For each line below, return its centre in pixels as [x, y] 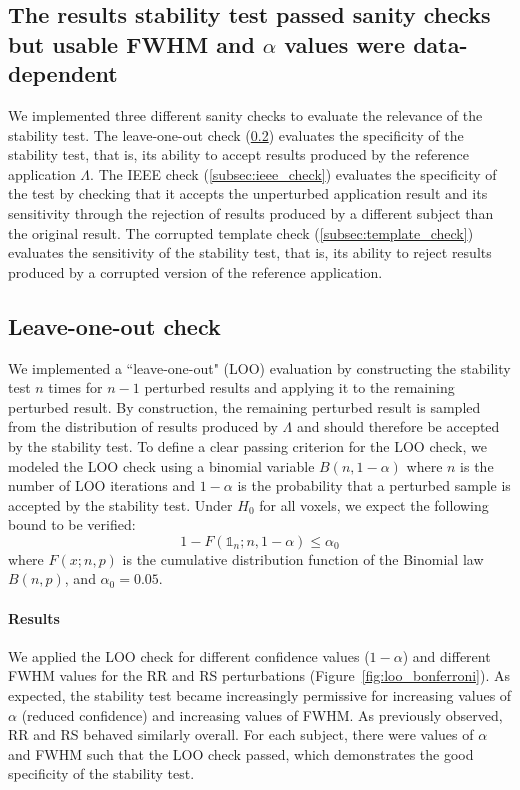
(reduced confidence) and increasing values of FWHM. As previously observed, [262, 714]
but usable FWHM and [131, 43]
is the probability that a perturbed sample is [374, 485]
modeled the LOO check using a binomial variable [161, 465]
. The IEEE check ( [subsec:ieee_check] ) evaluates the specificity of [293, 173]
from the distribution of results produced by [143, 426]
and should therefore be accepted [398, 426]
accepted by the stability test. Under [120, 504]
